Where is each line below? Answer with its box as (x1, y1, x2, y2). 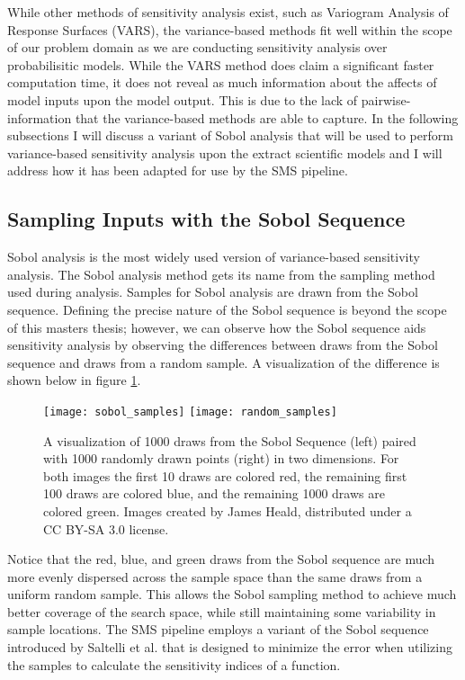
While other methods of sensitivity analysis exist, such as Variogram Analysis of (7, 3, 449, 21)
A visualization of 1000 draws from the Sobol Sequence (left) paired (43, 431, 416, 450)
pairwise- (361, 90, 411, 109)
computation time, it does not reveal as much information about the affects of (7, 73, 437, 92)
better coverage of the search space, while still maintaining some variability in (7, 602, 436, 621)
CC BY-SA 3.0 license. (43, 519, 169, 538)
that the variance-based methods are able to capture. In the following (75, 108, 459, 127)
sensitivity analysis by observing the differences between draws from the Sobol (7, 336, 439, 354)
